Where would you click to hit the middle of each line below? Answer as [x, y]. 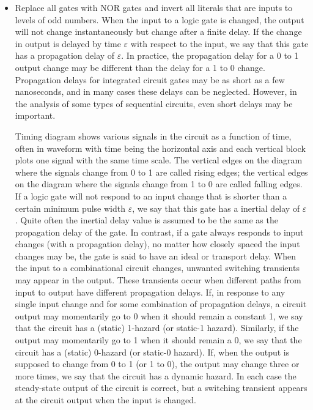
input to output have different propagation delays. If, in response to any [150, 292]
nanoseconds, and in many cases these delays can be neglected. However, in [156, 91]
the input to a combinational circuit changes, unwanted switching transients [157, 268]
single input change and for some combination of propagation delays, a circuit [161, 304]
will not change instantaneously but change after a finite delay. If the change [158, 32]
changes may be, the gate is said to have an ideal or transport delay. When [156, 255]
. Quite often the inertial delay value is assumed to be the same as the [146, 220]
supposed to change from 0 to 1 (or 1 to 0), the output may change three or [157, 364]
